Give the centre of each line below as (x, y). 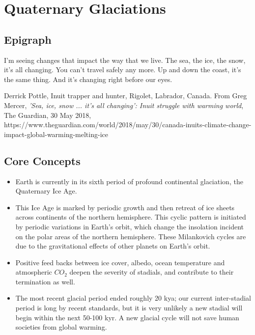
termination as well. (45, 281)
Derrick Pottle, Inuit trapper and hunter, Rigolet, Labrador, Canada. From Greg (126, 96)
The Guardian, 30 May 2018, (48, 115)
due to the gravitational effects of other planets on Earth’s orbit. (113, 246)
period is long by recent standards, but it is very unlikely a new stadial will (129, 308)
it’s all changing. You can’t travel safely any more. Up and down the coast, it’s (123, 70)
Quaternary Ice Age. (46, 191)
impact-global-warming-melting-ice (56, 134)
